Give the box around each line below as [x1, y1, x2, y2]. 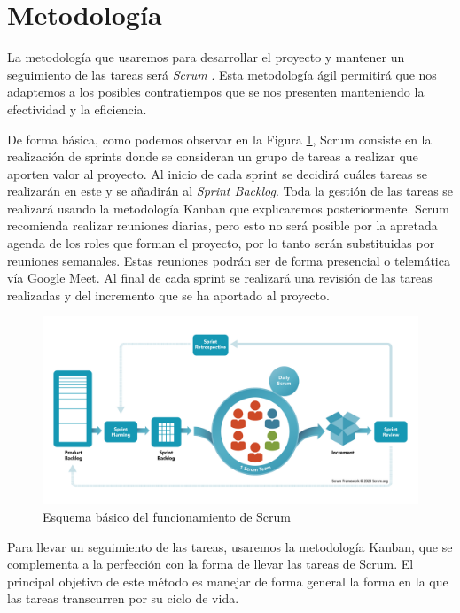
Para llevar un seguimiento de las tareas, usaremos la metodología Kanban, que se [7, 537, 453, 555]
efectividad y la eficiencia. [7, 99, 147, 118]
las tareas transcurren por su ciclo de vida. [7, 589, 239, 608]
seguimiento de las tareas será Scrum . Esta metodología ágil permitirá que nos [7, 65, 437, 83]
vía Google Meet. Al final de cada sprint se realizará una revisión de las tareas [7, 268, 433, 287]
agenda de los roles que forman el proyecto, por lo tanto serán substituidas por [7, 234, 435, 252]
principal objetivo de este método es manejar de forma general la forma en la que [7, 571, 448, 590]
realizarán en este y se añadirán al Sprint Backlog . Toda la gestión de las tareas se [7, 182, 454, 200]
